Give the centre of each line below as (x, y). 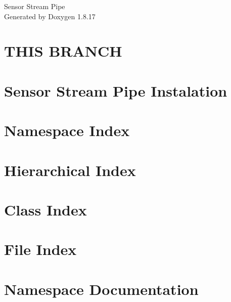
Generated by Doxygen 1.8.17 (50, 16)
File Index (40, 249)
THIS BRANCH (63, 51)
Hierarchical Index (70, 170)
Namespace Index (67, 130)
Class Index (45, 209)
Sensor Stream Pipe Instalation (116, 90)
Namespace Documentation (101, 289)
